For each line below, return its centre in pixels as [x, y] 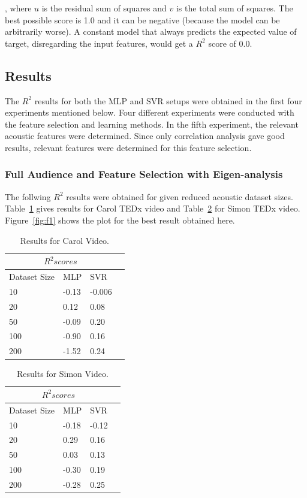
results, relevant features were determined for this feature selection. [128, 147]
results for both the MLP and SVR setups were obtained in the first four [168, 100]
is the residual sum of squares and [104, 8]
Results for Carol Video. [64, 240]
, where [18, 8]
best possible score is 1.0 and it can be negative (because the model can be [142, 19]
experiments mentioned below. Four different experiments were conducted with [150, 112]
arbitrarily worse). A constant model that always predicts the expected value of [151, 31]
